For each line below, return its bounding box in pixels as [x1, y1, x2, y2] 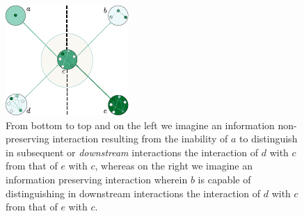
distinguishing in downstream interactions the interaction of [6, 185, 261, 200]
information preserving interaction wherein [6, 172, 188, 186]
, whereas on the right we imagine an [95, 158, 253, 173]
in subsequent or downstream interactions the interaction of [6, 144, 259, 159]
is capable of [198, 172, 251, 186]
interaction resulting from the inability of [52, 131, 228, 146]
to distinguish [239, 131, 298, 146]
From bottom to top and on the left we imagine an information [6, 117, 275, 132]
